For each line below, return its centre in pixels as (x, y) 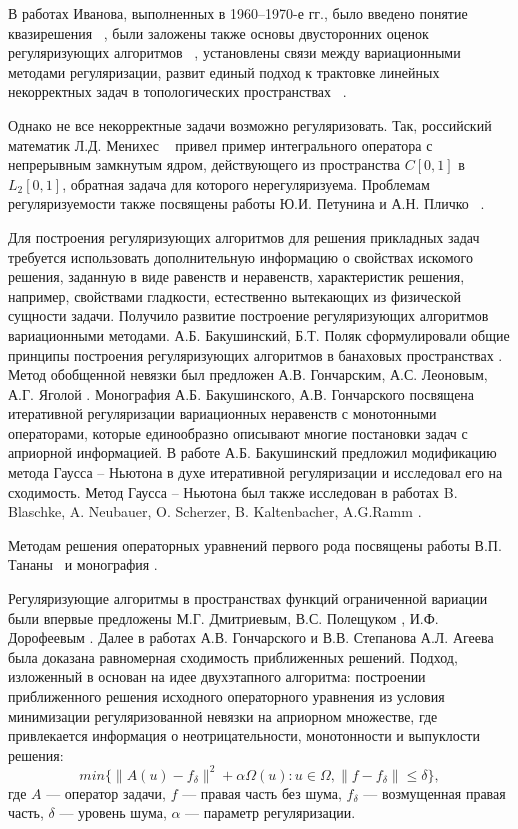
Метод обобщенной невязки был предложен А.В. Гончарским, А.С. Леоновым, (248, 374)
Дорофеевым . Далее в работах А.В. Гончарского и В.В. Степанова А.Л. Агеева (251, 637)
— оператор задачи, (106, 792)
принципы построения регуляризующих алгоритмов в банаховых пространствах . (255, 354)
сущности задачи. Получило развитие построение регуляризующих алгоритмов (248, 315)
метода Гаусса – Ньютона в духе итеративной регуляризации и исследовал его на (255, 472)
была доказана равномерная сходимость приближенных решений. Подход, (233, 656)
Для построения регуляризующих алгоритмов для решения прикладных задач (244, 236)
